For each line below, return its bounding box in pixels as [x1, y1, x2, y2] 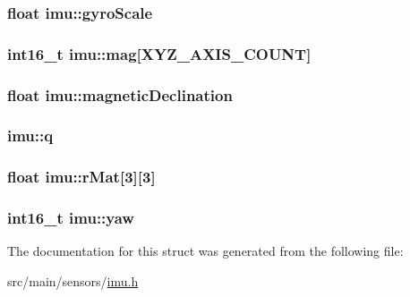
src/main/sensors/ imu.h [7, 272, 139, 291]
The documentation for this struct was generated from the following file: [7, 242, 404, 260]
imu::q [7, 124, 54, 147]
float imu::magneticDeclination [7, 83, 233, 106]
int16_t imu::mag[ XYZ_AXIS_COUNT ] [7, 42, 312, 64]
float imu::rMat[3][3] [7, 165, 156, 188]
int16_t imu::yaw [7, 207, 134, 229]
